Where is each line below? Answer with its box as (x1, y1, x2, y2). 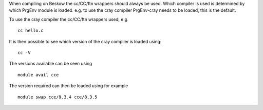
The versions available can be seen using (9, 61, 92, 67)
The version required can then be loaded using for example (9, 83, 129, 89)
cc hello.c (18, 28, 44, 34)
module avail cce (18, 72, 59, 77)
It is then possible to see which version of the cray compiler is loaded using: (9, 38, 162, 44)
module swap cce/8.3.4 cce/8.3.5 (18, 94, 97, 100)
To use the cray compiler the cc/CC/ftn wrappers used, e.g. (9, 16, 129, 22)
